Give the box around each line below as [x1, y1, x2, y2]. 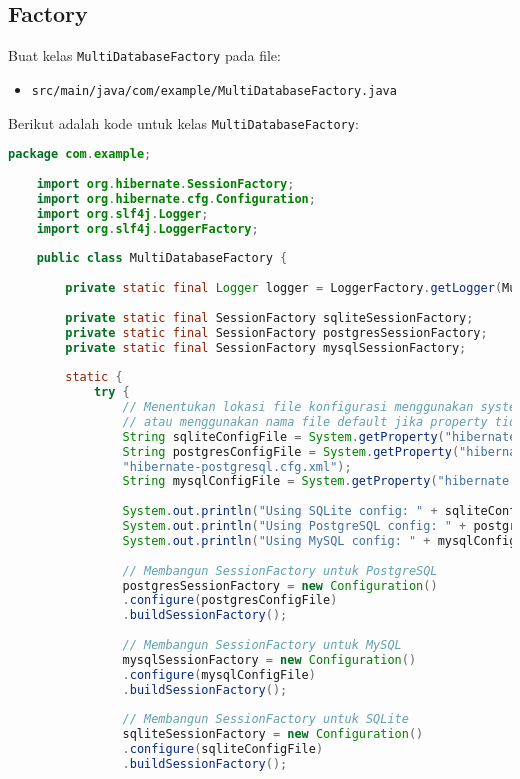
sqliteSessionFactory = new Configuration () [122, 727, 424, 742]
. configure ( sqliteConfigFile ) [122, 742, 324, 757]
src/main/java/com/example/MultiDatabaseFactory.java [31, 83, 397, 98]
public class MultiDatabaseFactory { [36, 251, 288, 266]
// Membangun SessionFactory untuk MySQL [122, 638, 402, 653]
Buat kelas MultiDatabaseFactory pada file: [8, 45, 281, 66]
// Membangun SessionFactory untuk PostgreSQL [122, 563, 438, 578]
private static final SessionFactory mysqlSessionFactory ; [65, 340, 467, 355]
